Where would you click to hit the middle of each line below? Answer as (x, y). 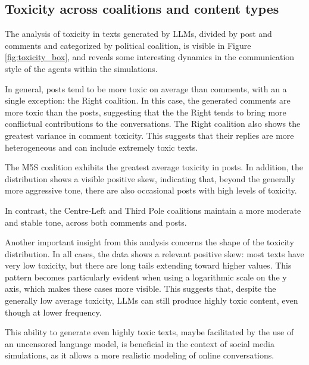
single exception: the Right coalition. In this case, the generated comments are (148, 100)
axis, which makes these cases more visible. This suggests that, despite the (141, 288)
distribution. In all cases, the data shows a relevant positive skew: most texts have (154, 253)
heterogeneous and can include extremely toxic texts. (102, 147)
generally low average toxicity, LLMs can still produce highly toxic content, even (152, 300)
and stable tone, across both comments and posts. (96, 222)
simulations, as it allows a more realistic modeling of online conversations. (140, 355)
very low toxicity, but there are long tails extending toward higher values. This (148, 265)
